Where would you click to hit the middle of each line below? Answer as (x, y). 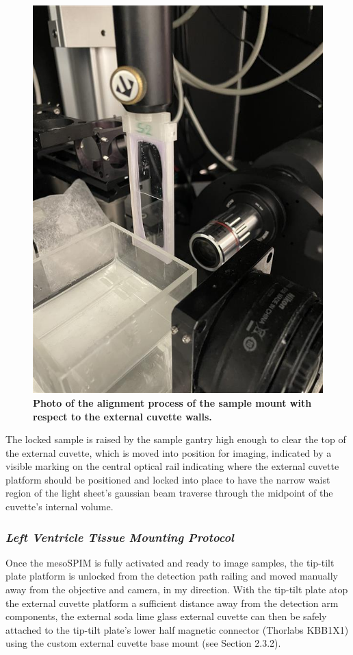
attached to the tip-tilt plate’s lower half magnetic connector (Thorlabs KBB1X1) (177, 629)
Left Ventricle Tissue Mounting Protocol (120, 537)
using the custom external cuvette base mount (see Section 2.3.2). (143, 643)
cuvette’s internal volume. (60, 507)
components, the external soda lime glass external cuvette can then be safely (166, 616)
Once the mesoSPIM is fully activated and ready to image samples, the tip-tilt (170, 562)
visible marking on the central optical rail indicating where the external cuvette (172, 466)
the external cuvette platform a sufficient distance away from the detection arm (172, 603)
